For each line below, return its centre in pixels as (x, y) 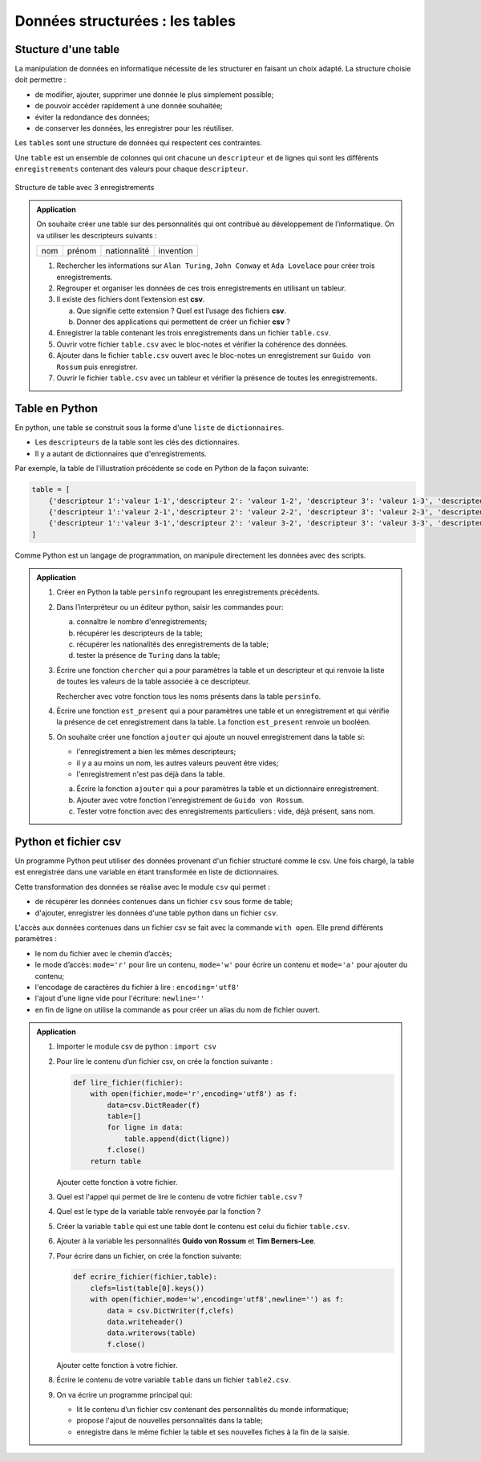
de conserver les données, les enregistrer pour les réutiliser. (134, 128)
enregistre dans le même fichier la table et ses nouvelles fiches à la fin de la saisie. (213, 1431)
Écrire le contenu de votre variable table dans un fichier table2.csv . (174, 1380)
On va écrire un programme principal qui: (124, 1394)
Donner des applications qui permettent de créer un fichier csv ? (183, 322)
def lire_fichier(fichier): (128, 1082)
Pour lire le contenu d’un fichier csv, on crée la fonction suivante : (164, 1061)
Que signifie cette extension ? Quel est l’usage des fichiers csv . (182, 310)
